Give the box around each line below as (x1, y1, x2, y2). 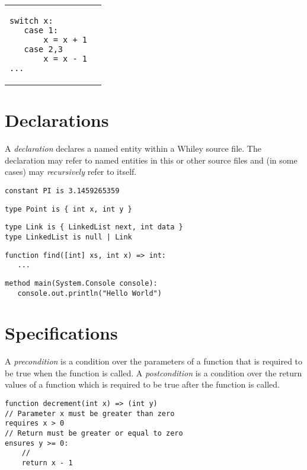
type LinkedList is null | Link (5, 232, 132, 241)
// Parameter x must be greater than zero (5, 409, 175, 418)
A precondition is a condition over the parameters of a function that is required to (5, 355, 303, 367)
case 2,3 (24, 44, 63, 54)
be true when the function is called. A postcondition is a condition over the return (5, 366, 302, 379)
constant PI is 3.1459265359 (5, 186, 120, 195)
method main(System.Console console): (5, 279, 158, 287)
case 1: (24, 25, 58, 35)
